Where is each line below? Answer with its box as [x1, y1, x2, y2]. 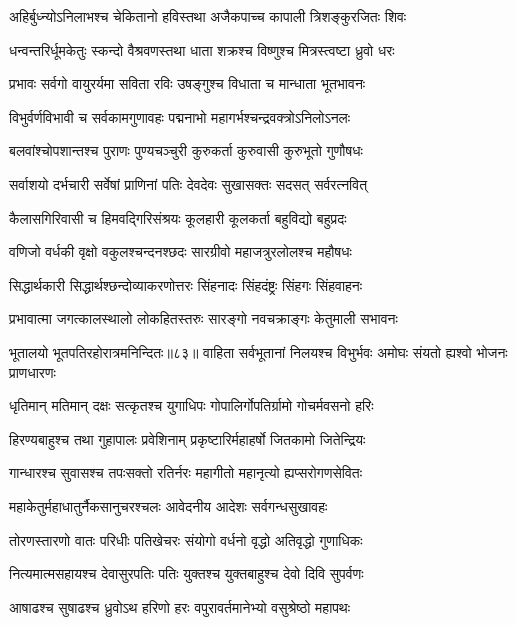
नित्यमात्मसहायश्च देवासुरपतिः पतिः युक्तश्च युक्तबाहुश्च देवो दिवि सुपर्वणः [9, 563, 364, 584]
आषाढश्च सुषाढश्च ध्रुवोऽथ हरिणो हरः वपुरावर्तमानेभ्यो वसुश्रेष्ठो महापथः [9, 596, 351, 617]
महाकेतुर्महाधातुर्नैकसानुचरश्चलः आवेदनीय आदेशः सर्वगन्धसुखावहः [9, 495, 328, 516]
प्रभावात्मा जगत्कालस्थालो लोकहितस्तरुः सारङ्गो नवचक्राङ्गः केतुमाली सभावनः [9, 308, 398, 329]
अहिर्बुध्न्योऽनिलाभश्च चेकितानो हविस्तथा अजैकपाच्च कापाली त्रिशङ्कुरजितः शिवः [9, 6, 407, 26]
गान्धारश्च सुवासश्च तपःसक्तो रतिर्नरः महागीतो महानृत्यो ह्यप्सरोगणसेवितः [9, 462, 363, 483]
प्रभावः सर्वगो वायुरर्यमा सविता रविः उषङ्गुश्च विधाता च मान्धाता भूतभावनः [9, 73, 366, 94]
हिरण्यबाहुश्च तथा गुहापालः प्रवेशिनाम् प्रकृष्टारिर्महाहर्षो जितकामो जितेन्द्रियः [9, 428, 366, 449]
